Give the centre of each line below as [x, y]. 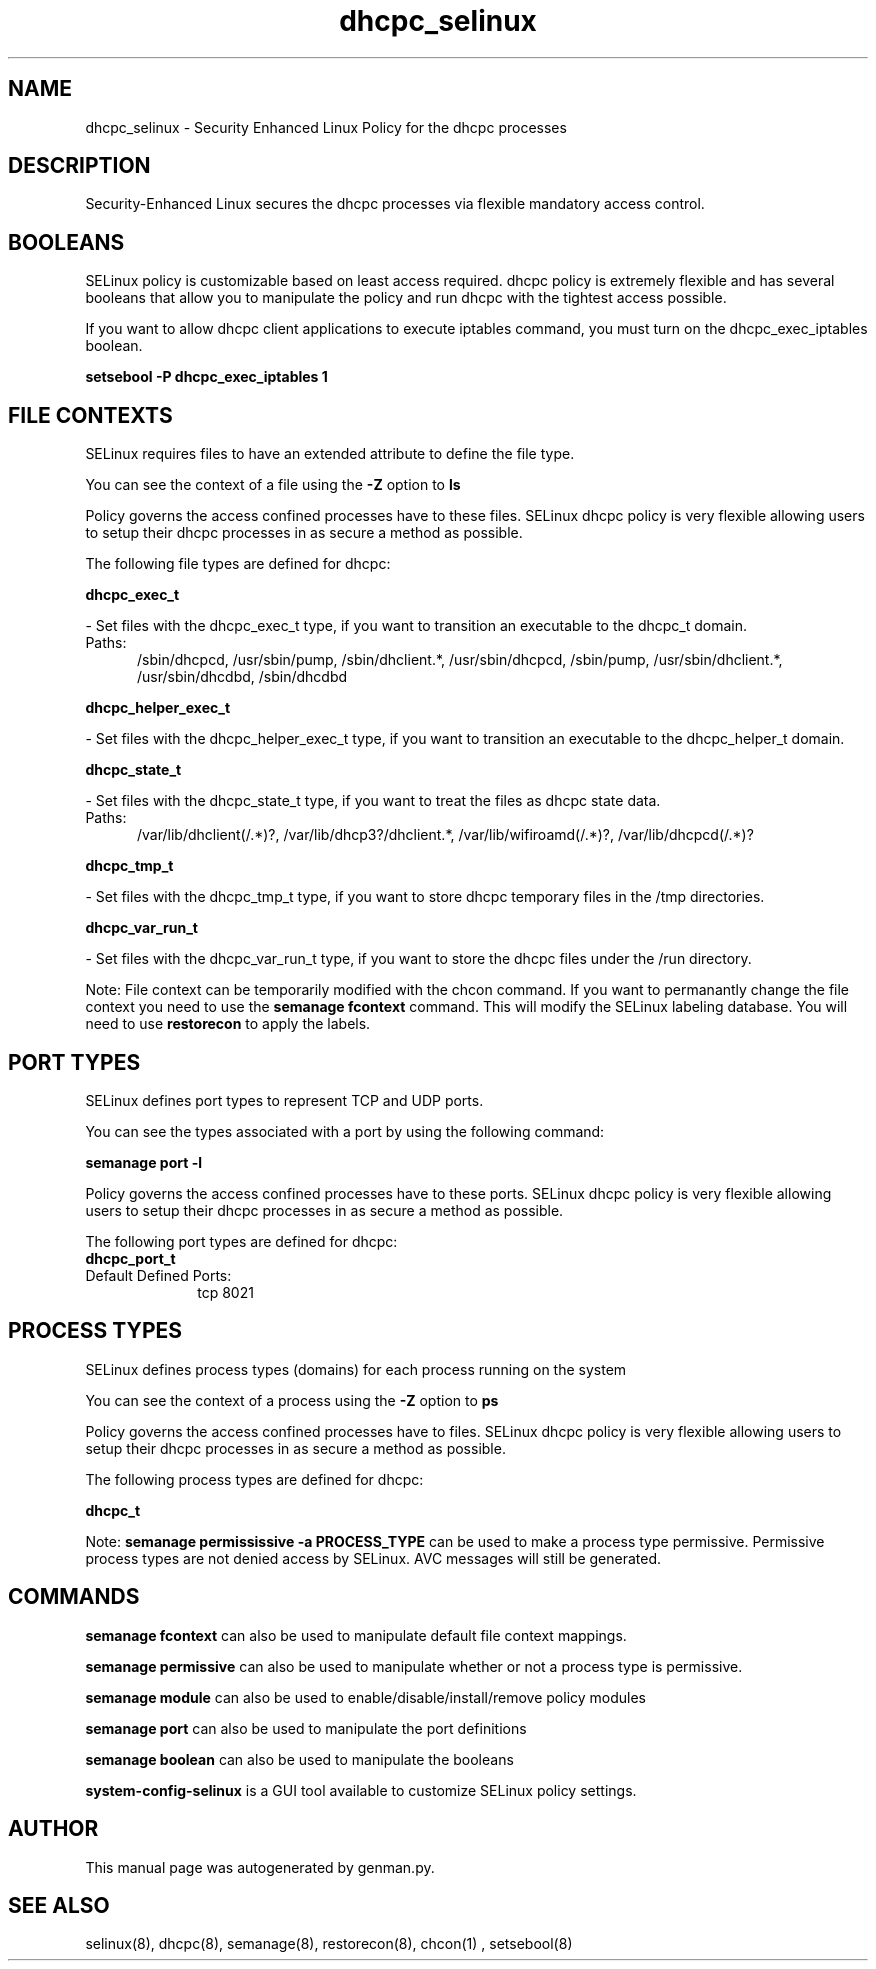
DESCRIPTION [79, 166]
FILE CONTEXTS [90, 415]
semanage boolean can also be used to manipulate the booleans [299, 1759]
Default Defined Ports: [158, 1275]
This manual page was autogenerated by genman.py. [260, 1867]
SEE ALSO [59, 1905]
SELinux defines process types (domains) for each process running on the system [356, 1369]
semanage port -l [143, 1162]
